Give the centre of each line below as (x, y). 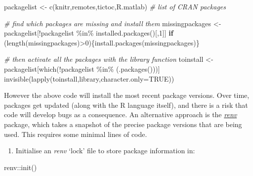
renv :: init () (21, 167)
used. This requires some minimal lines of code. (76, 134)
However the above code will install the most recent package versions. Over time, (127, 95)
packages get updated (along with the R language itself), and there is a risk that (126, 105)
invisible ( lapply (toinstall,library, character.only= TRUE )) (89, 78)
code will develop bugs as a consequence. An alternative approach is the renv (121, 114)
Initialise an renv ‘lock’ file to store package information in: (105, 151)
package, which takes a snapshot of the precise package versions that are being (123, 124)
